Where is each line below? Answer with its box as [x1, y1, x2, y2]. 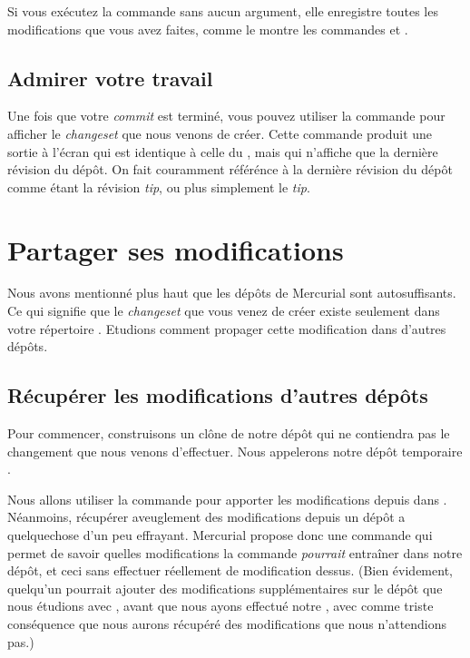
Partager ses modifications [7, 231, 344, 268]
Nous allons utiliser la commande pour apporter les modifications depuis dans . [7, 489, 447, 508]
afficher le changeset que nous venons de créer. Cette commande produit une [7, 123, 433, 142]
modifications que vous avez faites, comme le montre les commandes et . [7, 19, 408, 38]
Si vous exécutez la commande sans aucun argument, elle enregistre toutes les [7, 2, 438, 20]
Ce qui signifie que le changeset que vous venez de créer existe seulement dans [7, 301, 440, 320]
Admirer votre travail [7, 64, 213, 92]
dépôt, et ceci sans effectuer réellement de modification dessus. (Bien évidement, [7, 561, 453, 580]
